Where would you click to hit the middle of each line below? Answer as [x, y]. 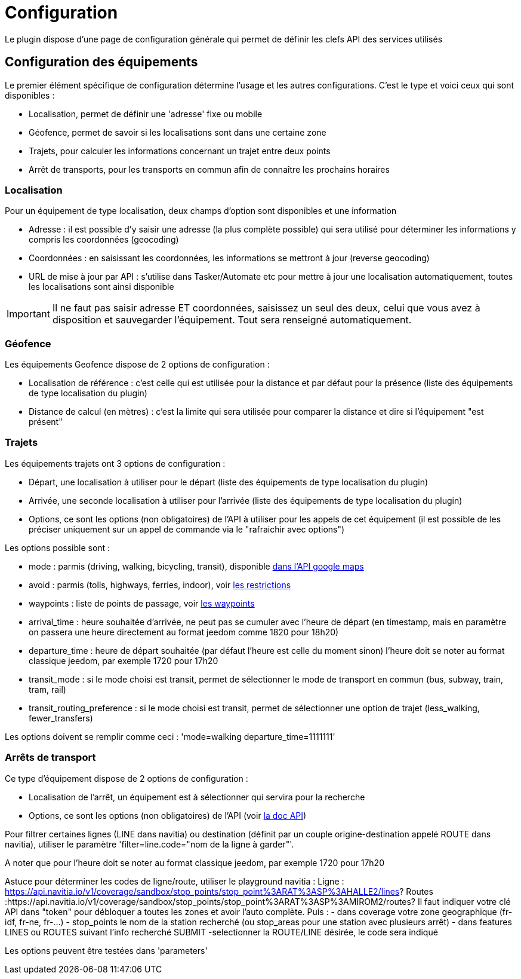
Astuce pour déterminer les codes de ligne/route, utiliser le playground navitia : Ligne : [175, 881]
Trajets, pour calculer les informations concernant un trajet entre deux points [180, 151]
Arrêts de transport [50, 758]
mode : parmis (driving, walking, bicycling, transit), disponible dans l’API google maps [196, 566]
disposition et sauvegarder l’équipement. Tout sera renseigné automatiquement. [232, 320]
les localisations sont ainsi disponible [101, 287]
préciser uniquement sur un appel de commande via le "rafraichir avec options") [187, 529]
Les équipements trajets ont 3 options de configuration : [115, 463]
